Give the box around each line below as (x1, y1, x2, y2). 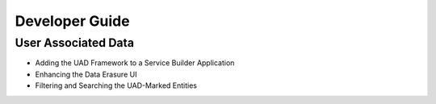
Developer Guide (15, 12, 130, 30)
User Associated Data (15, 35, 135, 50)
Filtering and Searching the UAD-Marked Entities (35, 81, 198, 90)
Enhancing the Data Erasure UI (35, 69, 137, 79)
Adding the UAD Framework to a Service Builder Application (35, 58, 235, 68)
